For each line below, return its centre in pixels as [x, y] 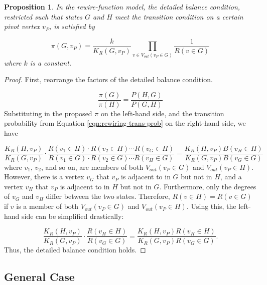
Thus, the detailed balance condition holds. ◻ [75, 250]
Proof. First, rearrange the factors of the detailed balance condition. [108, 79]
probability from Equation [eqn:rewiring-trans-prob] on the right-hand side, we [125, 123]
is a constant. [51, 62]
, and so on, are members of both [92, 167]
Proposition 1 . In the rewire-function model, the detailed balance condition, [122, 7]
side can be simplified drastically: [73, 216]
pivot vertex [22, 26]
